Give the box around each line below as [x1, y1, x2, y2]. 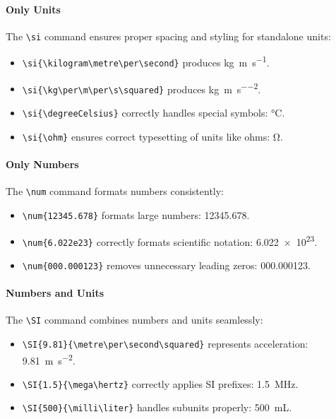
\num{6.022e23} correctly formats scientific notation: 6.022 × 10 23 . [22, 232, 318, 249]
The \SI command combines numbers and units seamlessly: [6, 312, 263, 327]
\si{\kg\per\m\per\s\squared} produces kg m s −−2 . [22, 79, 261, 96]
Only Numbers [6, 156, 79, 171]
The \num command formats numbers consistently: [6, 184, 224, 199]
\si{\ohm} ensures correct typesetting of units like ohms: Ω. [22, 129, 283, 143]
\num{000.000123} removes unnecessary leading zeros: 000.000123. [22, 257, 311, 272]
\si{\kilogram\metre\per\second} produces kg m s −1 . [22, 53, 270, 70]
